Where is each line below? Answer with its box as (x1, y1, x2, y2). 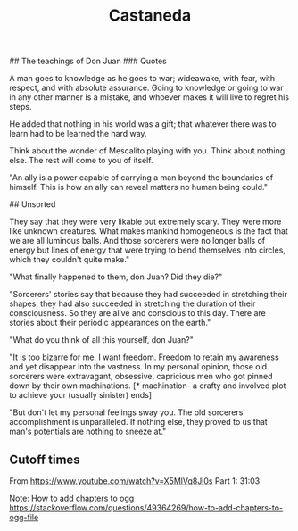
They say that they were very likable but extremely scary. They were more (9, 216, 282, 228)
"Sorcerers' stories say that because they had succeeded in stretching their (9, 289, 287, 300)
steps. (9, 102, 32, 112)
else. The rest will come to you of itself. (9, 155, 153, 166)
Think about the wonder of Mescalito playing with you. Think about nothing (9, 145, 286, 156)
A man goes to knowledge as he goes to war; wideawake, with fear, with (9, 73, 276, 84)
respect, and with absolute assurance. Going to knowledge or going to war (9, 82, 284, 94)
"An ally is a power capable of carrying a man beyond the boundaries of (9, 172, 274, 183)
